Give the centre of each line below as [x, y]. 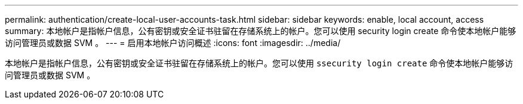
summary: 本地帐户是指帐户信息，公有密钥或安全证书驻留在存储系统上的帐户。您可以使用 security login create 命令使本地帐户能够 [261, 31]
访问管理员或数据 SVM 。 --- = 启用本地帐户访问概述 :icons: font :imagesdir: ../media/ [173, 43]
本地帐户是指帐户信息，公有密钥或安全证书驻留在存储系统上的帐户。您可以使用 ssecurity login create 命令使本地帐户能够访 [259, 63]
